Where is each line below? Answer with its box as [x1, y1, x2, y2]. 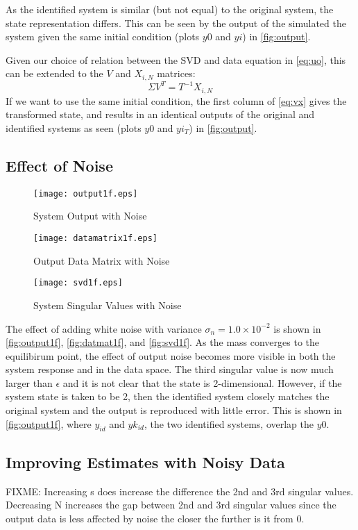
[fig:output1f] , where [6, 416, 92, 431]
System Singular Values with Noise [33, 297, 182, 312]
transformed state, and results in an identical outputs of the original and [6, 107, 315, 122]
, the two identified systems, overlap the [144, 416, 314, 431]
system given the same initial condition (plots [6, 29, 200, 44]
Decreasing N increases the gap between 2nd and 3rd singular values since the [6, 497, 336, 512]
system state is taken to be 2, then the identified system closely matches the [6, 389, 330, 404]
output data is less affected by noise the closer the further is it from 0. [6, 511, 305, 525]
